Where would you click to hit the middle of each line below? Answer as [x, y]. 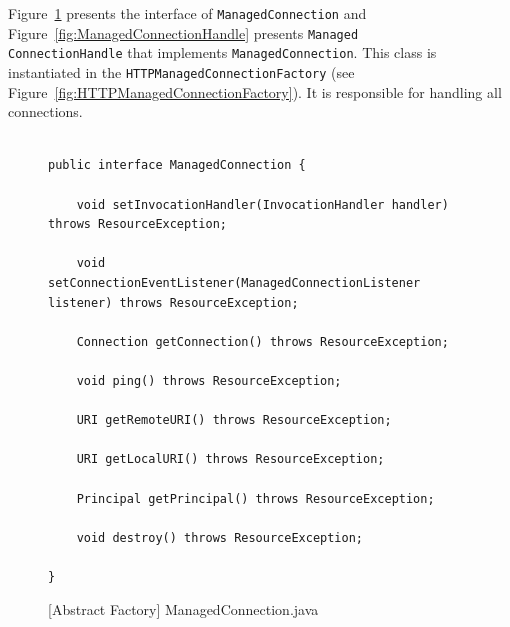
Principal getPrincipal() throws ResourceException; [255, 498]
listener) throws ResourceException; [173, 302]
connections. [45, 111]
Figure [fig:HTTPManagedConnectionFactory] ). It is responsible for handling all [255, 91]
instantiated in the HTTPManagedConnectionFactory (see [181, 71]
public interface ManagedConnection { [177, 165]
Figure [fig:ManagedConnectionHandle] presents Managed [183, 32]
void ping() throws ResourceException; [209, 380]
